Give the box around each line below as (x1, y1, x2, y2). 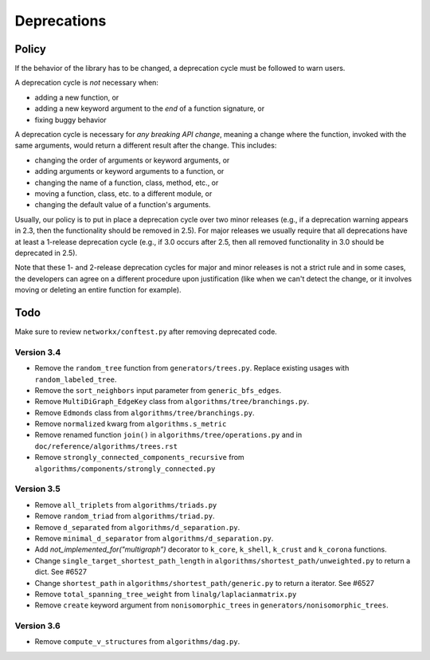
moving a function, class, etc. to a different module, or (34, 188, 213, 198)
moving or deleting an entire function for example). (14, 285, 182, 295)
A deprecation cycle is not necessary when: (14, 78, 159, 88)
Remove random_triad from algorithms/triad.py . (34, 511, 215, 521)
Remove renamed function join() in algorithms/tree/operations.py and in (34, 430, 303, 440)
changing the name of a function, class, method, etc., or (34, 178, 219, 187)
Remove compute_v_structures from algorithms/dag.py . (34, 637, 240, 646)
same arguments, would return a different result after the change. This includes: (14, 140, 277, 151)
